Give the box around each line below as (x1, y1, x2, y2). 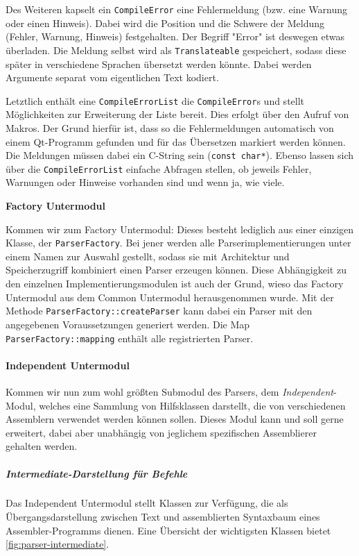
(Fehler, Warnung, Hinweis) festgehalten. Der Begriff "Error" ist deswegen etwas (6, 29, 345, 44)
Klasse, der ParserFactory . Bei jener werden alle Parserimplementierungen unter (6, 235, 351, 250)
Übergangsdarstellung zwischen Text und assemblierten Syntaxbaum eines (6, 509, 320, 524)
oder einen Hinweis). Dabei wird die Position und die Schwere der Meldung (6, 15, 324, 30)
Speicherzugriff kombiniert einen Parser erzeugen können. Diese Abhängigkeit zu (6, 262, 347, 277)
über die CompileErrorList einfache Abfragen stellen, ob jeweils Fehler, (6, 161, 312, 176)
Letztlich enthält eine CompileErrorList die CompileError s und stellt (6, 93, 305, 108)
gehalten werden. (6, 439, 78, 453)
